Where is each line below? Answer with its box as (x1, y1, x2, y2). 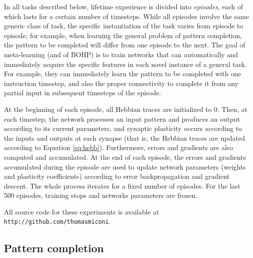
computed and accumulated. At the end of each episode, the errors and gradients (4, 151, 246, 162)
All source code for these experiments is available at (4, 206, 159, 216)
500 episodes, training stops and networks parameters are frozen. (4, 190, 198, 200)
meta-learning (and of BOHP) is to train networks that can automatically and (4, 49, 238, 59)
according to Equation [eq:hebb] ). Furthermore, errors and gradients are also (4, 142, 233, 152)
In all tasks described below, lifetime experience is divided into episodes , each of (4, 1, 243, 11)
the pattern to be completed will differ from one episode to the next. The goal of (4, 40, 246, 50)
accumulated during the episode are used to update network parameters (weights (4, 161, 246, 172)
